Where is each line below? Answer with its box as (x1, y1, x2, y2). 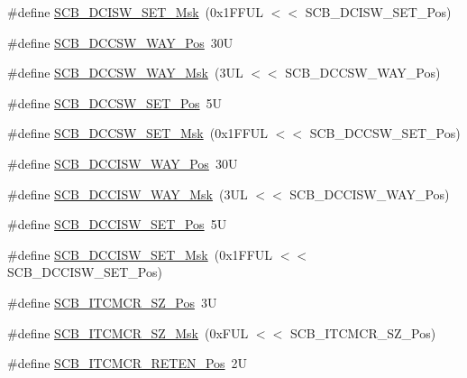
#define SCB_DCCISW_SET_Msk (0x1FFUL (7, 244, 273, 263)
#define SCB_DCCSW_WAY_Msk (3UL (7, 63, 243, 82)
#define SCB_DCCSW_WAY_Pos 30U (7, 32, 233, 51)
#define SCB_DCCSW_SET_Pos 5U (7, 93, 223, 112)
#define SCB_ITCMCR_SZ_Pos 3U (7, 292, 217, 311)
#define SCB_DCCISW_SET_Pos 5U (7, 215, 227, 234)
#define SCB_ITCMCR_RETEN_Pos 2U (7, 354, 248, 373)
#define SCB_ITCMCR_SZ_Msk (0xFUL (7, 323, 249, 342)
